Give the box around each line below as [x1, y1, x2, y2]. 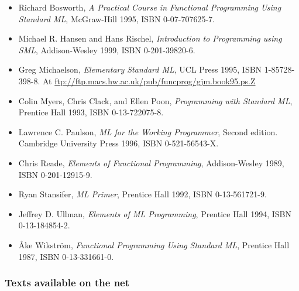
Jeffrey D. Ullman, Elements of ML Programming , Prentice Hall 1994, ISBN [18, 207, 291, 220]
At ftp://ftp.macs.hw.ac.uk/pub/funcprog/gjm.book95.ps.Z [43, 74, 256, 87]
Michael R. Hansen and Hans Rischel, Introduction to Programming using [18, 32, 282, 44]
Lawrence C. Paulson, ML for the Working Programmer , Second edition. [18, 125, 278, 138]
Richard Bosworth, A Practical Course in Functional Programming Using [18, 1, 281, 13]
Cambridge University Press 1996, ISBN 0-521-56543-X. [18, 137, 219, 149]
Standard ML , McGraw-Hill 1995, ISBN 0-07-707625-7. [18, 12, 215, 25]
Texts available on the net [5, 275, 130, 290]
